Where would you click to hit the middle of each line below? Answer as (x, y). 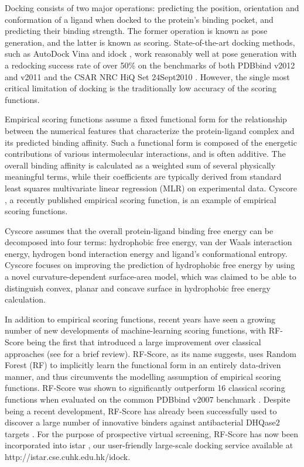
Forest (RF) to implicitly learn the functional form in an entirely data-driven (143, 365)
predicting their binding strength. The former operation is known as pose (136, 31)
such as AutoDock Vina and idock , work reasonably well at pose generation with (151, 54)
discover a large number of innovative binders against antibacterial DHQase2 (142, 422)
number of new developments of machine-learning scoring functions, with (136, 330)
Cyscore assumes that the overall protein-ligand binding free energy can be (139, 230)
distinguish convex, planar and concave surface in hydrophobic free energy (138, 288)
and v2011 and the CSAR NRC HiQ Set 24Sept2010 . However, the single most (147, 76)
